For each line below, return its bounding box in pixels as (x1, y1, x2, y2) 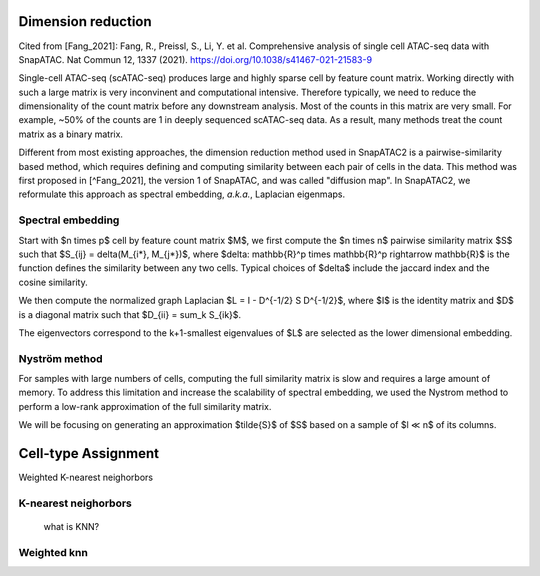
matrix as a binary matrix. (18, 128, 124, 140)
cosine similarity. (18, 276, 89, 288)
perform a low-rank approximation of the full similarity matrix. (18, 400, 272, 412)
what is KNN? (43, 521, 100, 533)
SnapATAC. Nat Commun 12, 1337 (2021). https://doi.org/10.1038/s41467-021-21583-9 (18, 53, 373, 65)
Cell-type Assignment (18, 445, 160, 462)
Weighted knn (18, 545, 89, 559)
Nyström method (18, 351, 103, 365)
